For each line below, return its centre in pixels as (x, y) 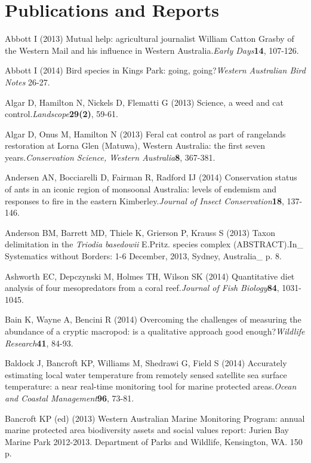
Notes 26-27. (27, 82)
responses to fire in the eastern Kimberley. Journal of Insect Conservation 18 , (144, 200)
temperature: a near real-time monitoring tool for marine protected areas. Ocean (151, 386)
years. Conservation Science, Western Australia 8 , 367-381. (110, 157)
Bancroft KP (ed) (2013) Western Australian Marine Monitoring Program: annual (155, 418)
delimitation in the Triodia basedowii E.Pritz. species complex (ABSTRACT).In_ (154, 244)
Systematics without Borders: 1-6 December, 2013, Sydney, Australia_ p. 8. (144, 256)
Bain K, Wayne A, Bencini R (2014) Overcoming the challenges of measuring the (153, 319)
